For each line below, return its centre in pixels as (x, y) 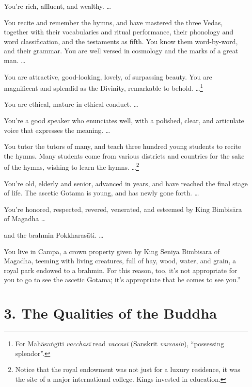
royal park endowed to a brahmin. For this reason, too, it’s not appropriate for (121, 270)
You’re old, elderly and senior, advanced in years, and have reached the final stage (126, 183)
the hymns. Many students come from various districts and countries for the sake (124, 155)
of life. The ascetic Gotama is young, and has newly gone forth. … (102, 193)
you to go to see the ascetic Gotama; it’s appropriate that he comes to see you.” (122, 280)
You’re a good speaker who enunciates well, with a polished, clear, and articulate (124, 120)
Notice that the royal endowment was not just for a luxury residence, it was (128, 369)
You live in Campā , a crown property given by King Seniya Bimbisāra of (112, 251)
